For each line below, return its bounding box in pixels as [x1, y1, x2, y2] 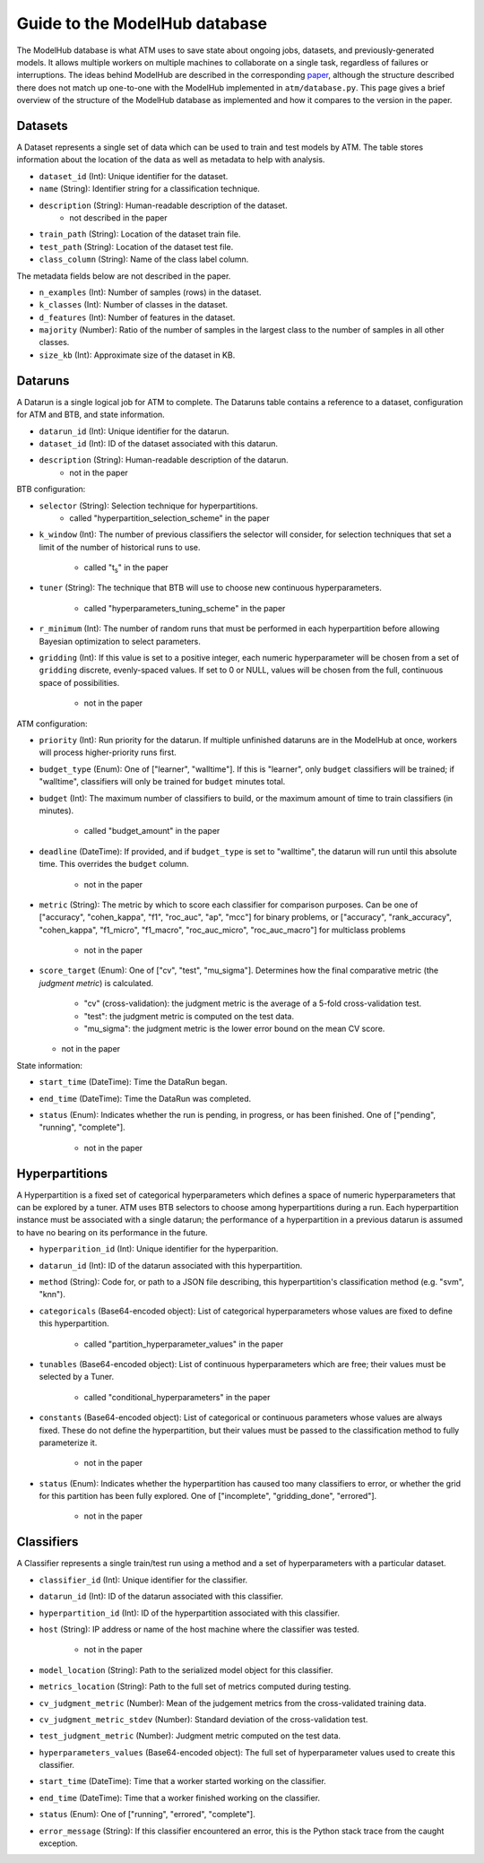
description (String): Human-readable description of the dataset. [39, 200, 288, 211]
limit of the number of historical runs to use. [39, 542, 201, 552]
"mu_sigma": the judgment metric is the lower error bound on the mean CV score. [83, 1023, 385, 1035]
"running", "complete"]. [39, 1122, 125, 1133]
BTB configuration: [16, 484, 86, 495]
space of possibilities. [39, 677, 120, 688]
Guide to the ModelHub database [16, 13, 268, 33]
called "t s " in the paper [83, 562, 169, 575]
